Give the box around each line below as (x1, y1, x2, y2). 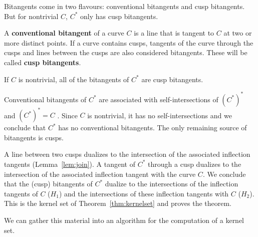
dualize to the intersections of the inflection (105, 178, 238, 189)
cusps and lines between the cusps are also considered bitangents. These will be (4, 47, 247, 58)
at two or (223, 28, 252, 38)
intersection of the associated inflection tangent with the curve (4, 168, 196, 179)
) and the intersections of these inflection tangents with (59, 188, 229, 198)
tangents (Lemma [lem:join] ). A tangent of (4, 158, 136, 169)
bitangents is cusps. (4, 132, 64, 142)
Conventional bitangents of (4, 94, 87, 104)
